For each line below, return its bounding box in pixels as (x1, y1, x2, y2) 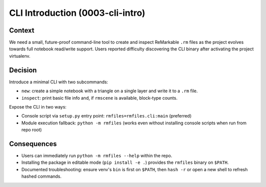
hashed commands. (21, 173, 62, 180)
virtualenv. (9, 53, 31, 59)
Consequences (9, 140, 57, 148)
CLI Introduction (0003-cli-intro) (9, 7, 145, 18)
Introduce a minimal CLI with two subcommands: (9, 79, 108, 85)
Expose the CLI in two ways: (9, 104, 66, 110)
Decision (9, 66, 37, 74)
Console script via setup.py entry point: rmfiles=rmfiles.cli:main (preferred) (21, 113, 192, 119)
